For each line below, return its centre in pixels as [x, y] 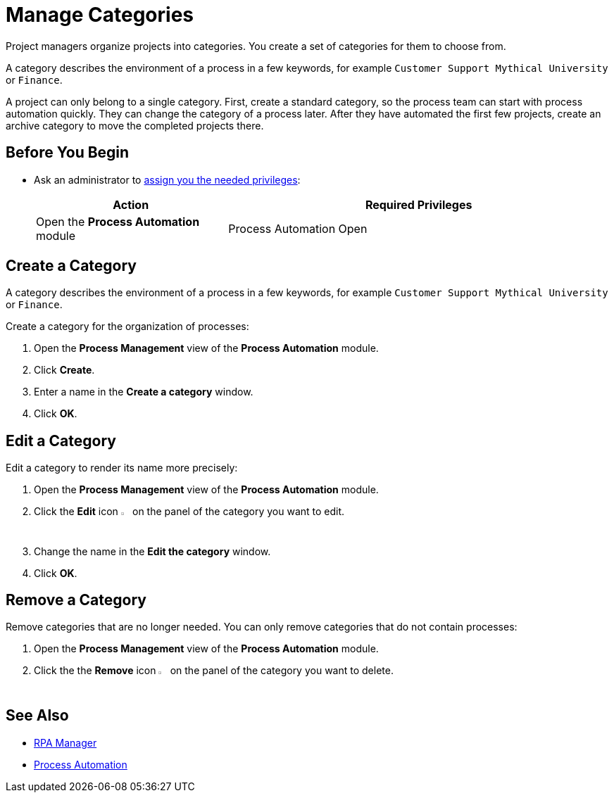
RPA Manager [65, 742]
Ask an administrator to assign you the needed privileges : [167, 179]
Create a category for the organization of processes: [127, 327]
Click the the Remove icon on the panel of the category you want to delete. [214, 671]
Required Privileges [419, 204]
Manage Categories [100, 15]
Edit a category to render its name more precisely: [122, 468]
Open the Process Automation [118, 221]
